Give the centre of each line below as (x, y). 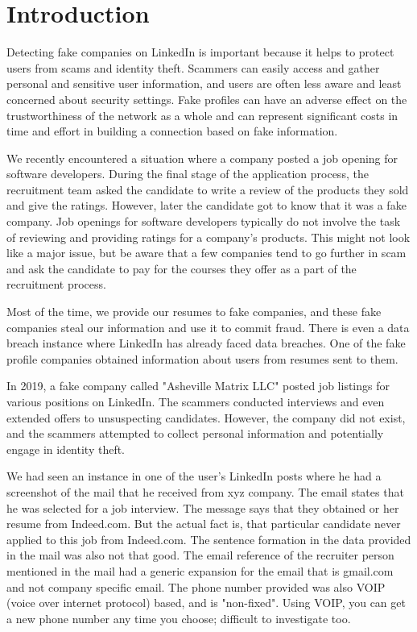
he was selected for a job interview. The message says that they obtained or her (203, 507)
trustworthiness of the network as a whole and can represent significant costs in (202, 115)
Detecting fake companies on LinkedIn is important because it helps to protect (200, 52)
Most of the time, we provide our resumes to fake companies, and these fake (194, 312)
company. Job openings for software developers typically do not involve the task (204, 221)
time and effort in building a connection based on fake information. (172, 131)
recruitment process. (56, 284)
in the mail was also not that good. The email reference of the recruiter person (200, 555)
